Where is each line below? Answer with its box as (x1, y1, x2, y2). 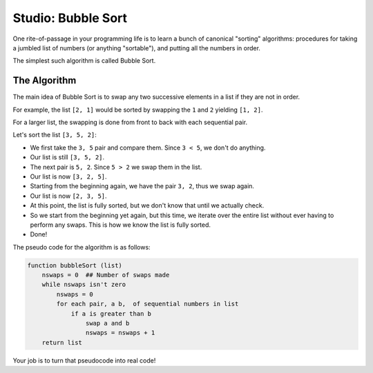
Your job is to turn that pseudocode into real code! (12, 356, 156, 365)
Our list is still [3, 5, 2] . (30, 153, 105, 161)
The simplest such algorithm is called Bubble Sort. (12, 57, 156, 65)
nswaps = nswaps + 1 (85, 329, 155, 337)
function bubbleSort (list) (27, 261, 122, 269)
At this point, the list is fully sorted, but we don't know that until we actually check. (30, 201, 265, 210)
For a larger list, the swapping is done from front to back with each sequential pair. (12, 118, 248, 127)
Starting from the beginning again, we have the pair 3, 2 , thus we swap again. (30, 182, 255, 190)
